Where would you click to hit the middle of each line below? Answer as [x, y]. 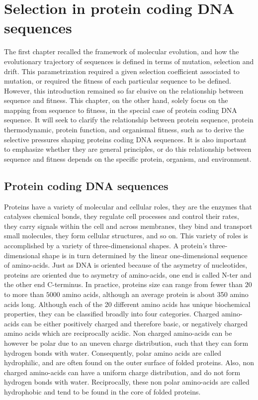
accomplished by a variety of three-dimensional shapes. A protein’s [106, 246]
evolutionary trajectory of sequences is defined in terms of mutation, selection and [129, 61]
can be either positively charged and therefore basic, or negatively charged [135, 323]
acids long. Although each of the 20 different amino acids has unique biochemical [127, 304]
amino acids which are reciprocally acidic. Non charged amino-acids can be [118, 333]
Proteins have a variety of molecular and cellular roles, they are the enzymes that [128, 206]
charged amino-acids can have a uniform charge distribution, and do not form [122, 372]
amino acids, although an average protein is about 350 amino [155, 294]
